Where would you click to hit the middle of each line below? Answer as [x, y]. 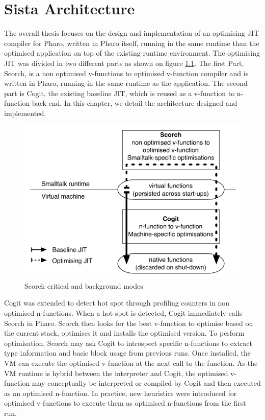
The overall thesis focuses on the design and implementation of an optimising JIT [132, 33]
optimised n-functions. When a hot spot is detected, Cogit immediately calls [123, 312]
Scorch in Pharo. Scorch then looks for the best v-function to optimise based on [129, 323]
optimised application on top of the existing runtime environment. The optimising [132, 53]
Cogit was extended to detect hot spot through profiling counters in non [117, 303]
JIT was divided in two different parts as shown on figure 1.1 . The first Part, [124, 63]
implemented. [25, 113]
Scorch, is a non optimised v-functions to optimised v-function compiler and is [126, 73]
